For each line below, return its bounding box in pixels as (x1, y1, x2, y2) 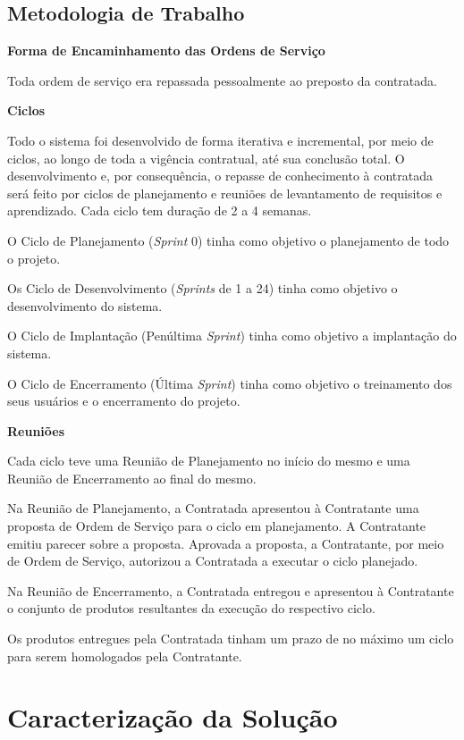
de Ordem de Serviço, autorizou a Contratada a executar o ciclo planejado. (7, 551, 418, 570)
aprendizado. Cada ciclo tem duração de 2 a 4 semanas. (7, 201, 312, 220)
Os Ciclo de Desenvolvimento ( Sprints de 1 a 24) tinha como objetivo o (7, 279, 398, 298)
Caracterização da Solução (7, 699, 338, 736)
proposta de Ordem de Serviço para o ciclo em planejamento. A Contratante (7, 517, 426, 535)
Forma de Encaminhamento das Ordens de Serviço (7, 41, 325, 60)
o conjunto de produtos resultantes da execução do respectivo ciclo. (7, 599, 375, 618)
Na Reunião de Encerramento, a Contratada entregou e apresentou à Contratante (7, 581, 454, 600)
